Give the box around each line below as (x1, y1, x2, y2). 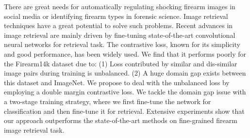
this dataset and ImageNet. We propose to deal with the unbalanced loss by (4, 77, 230, 87)
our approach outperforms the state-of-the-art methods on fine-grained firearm (4, 115, 237, 125)
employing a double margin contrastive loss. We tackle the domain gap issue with (4, 87, 246, 97)
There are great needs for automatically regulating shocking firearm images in (4, 1, 235, 11)
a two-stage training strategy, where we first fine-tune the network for (4, 96, 211, 106)
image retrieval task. (4, 124, 65, 135)
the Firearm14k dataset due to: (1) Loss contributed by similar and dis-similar (4, 58, 237, 68)
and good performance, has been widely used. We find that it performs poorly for (4, 48, 247, 59)
